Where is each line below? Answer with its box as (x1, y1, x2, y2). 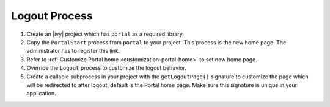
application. (26, 90, 56, 97)
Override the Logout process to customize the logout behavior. (26, 64, 186, 72)
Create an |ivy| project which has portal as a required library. (26, 30, 185, 38)
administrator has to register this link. (26, 47, 120, 55)
